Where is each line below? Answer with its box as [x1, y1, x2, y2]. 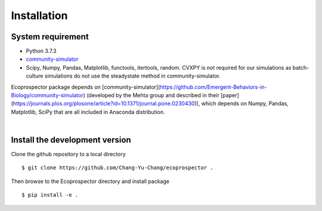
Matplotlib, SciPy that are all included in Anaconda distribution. [11, 108, 165, 116]
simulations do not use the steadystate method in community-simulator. [44, 72, 221, 80]
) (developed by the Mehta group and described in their [83, 92, 220, 99]
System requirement [11, 32, 89, 42]
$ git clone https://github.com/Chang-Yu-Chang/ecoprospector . [21, 165, 214, 171]
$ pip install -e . [21, 191, 79, 198]
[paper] [221, 92, 240, 99]
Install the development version [11, 135, 131, 145]
